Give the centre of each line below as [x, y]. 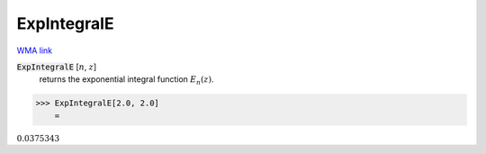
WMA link [35, 50]
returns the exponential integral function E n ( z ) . [127, 81]
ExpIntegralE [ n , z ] [57, 67]
